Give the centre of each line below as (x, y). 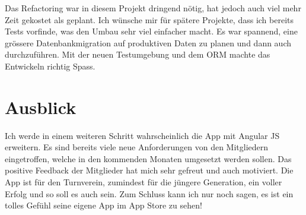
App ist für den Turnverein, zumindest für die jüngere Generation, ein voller (144, 182)
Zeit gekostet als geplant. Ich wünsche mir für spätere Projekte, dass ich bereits (149, 19)
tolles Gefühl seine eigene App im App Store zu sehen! (103, 205)
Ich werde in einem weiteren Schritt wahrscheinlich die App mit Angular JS (142, 135)
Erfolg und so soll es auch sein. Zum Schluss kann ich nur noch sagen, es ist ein (149, 193)
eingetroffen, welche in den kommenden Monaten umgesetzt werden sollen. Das (148, 158)
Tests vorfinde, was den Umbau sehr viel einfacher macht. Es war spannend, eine (151, 31)
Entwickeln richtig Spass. (50, 66)
